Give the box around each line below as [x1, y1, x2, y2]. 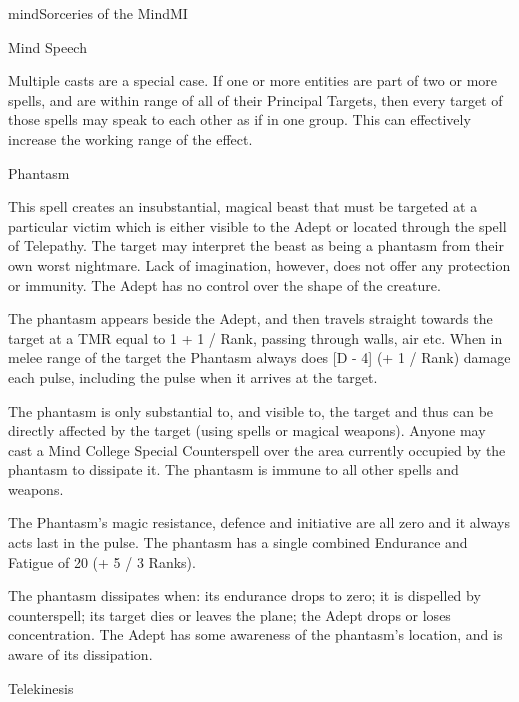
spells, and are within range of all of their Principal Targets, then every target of [8, 89, 503, 110]
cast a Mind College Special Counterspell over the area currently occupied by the [8, 439, 506, 460]
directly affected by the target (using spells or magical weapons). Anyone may [8, 420, 486, 441]
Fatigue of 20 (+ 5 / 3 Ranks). [8, 551, 196, 572]
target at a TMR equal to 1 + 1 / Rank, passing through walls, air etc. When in [8, 327, 503, 348]
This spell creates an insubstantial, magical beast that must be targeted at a [8, 196, 478, 217]
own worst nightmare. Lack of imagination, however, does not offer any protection [8, 254, 511, 275]
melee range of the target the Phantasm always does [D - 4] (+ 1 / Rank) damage [8, 347, 511, 368]
